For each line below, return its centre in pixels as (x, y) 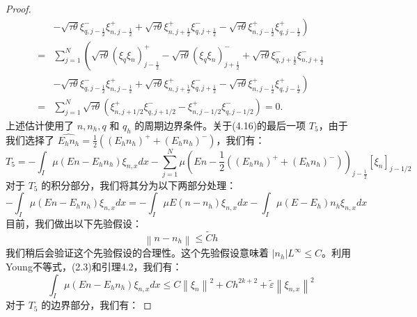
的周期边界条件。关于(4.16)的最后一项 (220, 125)
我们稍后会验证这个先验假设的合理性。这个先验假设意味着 (137, 253)
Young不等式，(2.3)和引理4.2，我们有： (94, 267)
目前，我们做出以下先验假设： (74, 223)
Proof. (18, 8)
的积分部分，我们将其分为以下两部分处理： (139, 185)
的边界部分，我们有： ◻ (96, 305)
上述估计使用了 (40, 125)
